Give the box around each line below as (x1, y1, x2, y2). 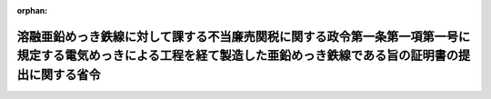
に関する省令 (28, 67, 101, 82)
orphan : (16, 5, 48, 15)
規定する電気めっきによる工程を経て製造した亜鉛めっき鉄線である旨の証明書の (16, 48, 459, 64)
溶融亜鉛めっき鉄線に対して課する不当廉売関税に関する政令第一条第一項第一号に (16, 28, 471, 45)
